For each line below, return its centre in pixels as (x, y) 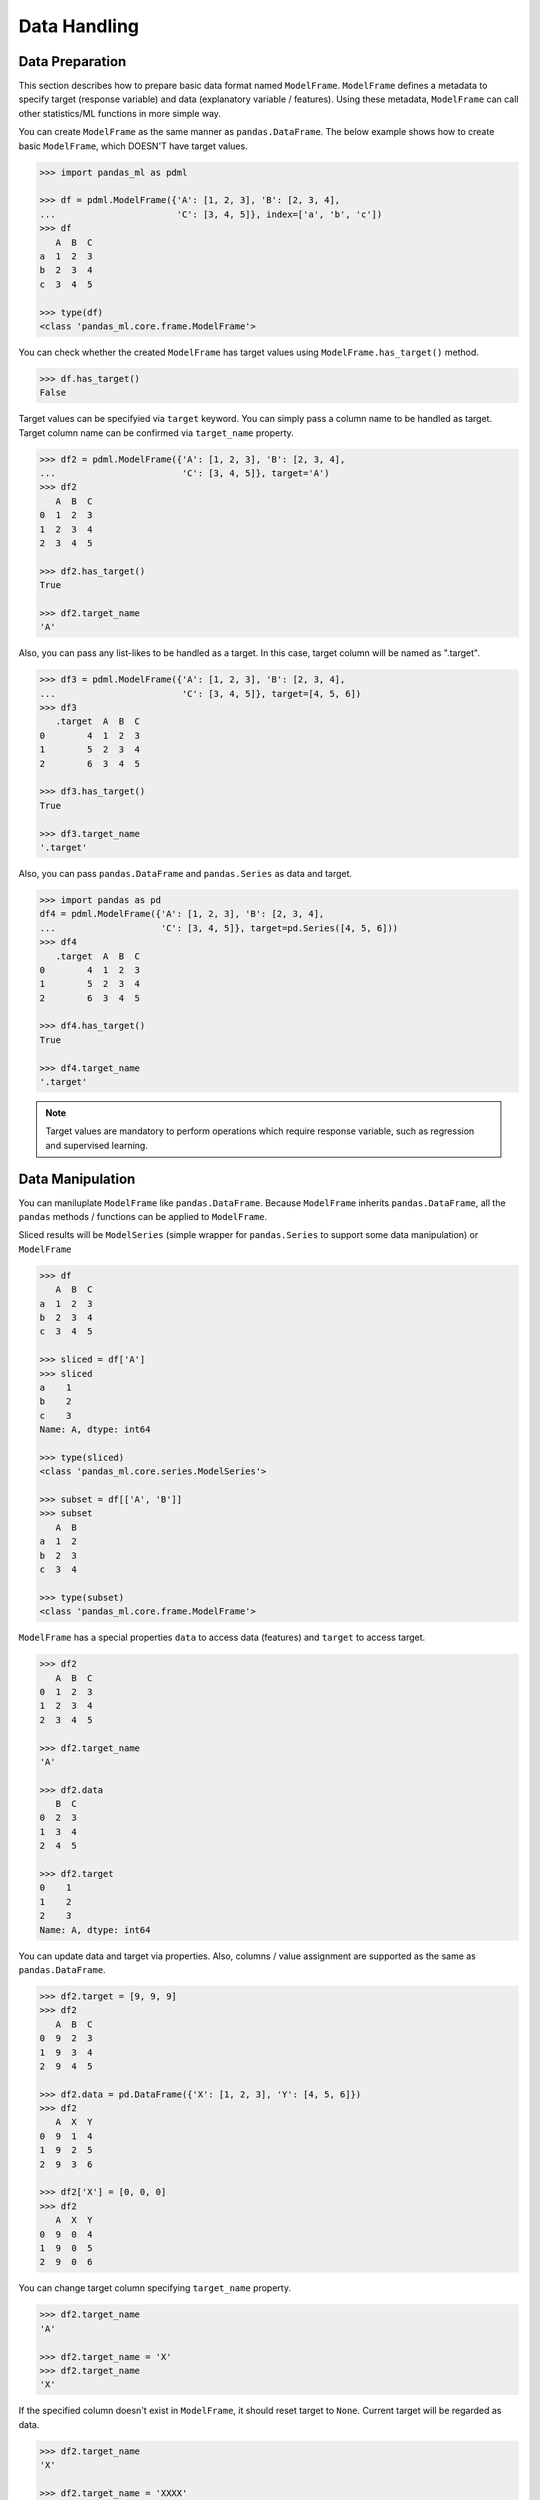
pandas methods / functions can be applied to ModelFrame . (143, 1217)
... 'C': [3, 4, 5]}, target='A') (184, 473)
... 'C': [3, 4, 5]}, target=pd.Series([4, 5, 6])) (219, 928)
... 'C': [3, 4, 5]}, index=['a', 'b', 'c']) (211, 214)
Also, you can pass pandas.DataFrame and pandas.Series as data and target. (185, 873)
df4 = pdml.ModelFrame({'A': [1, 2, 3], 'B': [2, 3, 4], (182, 914)
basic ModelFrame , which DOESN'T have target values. (133, 146)
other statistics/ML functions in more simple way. (120, 113)
